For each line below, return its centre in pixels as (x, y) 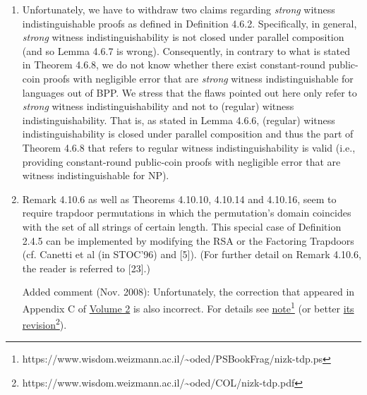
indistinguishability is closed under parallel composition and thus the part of (188, 134)
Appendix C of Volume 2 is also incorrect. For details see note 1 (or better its (188, 307)
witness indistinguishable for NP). (96, 175)
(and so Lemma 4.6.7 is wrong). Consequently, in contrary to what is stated (186, 50)
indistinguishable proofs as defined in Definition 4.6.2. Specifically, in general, (189, 23)
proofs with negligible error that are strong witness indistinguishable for (198, 78)
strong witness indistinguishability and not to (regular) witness (158, 106)
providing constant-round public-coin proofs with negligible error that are (181, 161)
